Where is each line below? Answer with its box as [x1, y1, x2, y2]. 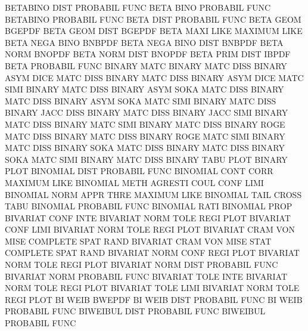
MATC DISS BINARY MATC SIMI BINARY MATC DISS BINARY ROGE [5, 117, 285, 130]
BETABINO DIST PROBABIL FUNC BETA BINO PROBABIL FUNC [5, 1, 271, 13]
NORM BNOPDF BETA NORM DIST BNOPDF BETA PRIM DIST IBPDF [5, 48, 291, 60]
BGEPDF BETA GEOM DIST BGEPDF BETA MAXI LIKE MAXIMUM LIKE [5, 24, 303, 37]
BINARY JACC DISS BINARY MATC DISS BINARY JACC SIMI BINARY [5, 106, 288, 119]
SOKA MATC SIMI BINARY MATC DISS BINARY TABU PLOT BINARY [5, 153, 288, 165]
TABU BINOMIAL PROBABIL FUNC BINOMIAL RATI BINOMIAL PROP [5, 200, 293, 212]
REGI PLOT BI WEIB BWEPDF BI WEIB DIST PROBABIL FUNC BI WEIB [5, 293, 303, 305]
